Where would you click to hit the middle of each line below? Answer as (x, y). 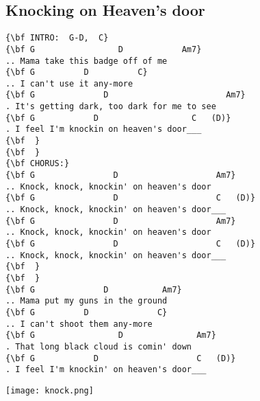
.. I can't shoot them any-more (79, 324)
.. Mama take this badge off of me (87, 61)
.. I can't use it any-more (69, 83)
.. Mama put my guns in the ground (87, 301)
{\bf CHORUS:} (38, 164)
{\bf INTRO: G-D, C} (57, 38)
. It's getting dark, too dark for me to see (111, 107)
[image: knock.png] (50, 390)
